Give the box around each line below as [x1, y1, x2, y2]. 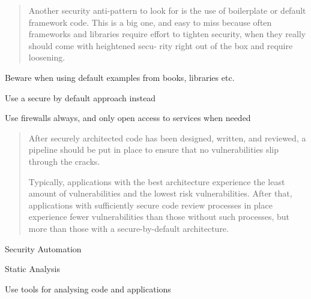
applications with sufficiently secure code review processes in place [28, 198, 273, 211]
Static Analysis [5, 262, 60, 275]
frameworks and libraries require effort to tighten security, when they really [28, 28, 306, 40]
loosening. [28, 51, 65, 64]
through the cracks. [28, 155, 100, 167]
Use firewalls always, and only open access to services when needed [5, 111, 251, 124]
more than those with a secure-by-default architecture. [28, 222, 229, 234]
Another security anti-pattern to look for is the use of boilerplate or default [28, 4, 306, 16]
